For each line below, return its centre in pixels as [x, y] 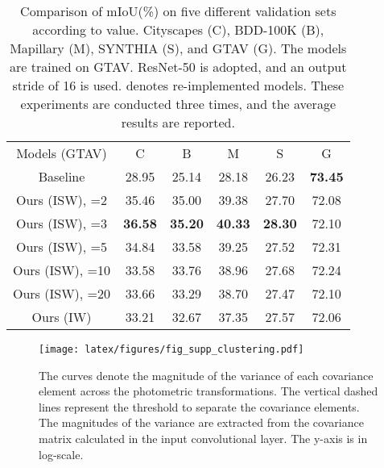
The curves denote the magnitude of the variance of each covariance [206, 375]
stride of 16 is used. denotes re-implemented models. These [178, 85]
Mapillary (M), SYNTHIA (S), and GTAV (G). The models [178, 48]
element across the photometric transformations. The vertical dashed [209, 391]
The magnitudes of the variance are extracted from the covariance [201, 422]
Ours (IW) [62, 317]
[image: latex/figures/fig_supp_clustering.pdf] [171, 349]
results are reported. [178, 122]
